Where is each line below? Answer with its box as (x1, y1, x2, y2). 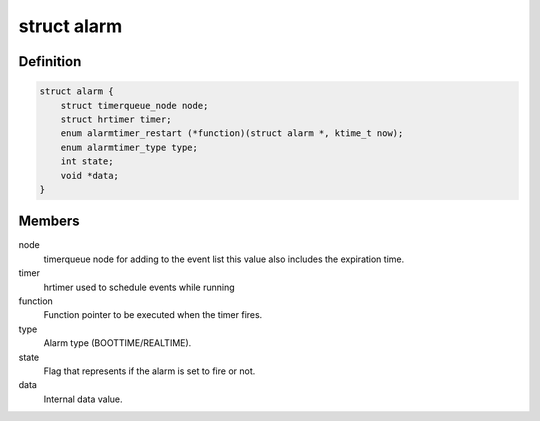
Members (18, 213, 80, 230)
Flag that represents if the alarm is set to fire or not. (43, 365, 256, 377)
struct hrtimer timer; (60, 113, 172, 125)
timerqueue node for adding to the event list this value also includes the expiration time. (43, 253, 405, 265)
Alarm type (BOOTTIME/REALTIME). (43, 337, 192, 349)
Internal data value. (43, 393, 123, 405)
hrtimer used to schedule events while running (43, 281, 235, 293)
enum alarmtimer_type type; (60, 141, 199, 153)
